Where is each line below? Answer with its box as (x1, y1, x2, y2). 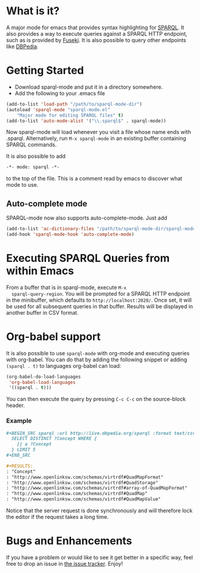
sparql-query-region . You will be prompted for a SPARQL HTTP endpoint (11, 290, 190, 297)
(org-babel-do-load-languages (6, 374, 82, 380)
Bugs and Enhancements (6, 534, 133, 548)
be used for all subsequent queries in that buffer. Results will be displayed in (6, 302, 193, 310)
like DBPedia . (6, 43, 39, 50)
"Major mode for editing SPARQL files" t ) (17, 112, 124, 118)
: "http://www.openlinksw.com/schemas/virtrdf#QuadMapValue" (6, 496, 161, 502)
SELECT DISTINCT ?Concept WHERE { (11, 436, 97, 442)
